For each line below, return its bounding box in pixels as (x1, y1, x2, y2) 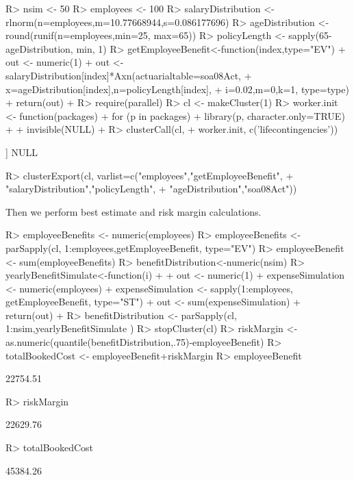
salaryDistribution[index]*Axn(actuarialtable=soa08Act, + (5, 68, 252, 82)
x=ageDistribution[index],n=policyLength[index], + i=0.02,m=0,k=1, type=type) (5, 81, 349, 96)
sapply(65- (288, 28, 332, 42)
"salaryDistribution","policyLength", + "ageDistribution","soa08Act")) (5, 181, 297, 196)
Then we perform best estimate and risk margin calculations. (5, 204, 262, 218)
